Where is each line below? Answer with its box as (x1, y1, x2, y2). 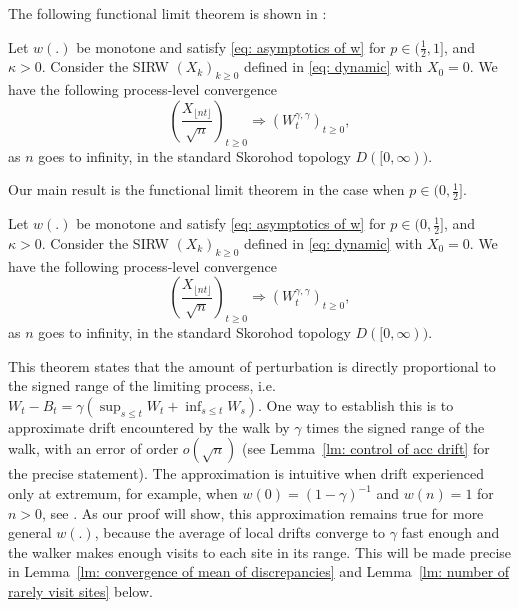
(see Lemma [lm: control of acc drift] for (241, 438, 490, 459)
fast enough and (401, 522, 500, 543)
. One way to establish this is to (258, 394, 454, 415)
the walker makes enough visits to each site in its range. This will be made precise (8, 541, 512, 562)
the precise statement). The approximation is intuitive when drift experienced (8, 463, 484, 484)
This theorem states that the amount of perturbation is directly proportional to (8, 355, 496, 376)
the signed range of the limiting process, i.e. (8, 375, 276, 396)
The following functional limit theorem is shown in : (8, 3, 327, 23)
